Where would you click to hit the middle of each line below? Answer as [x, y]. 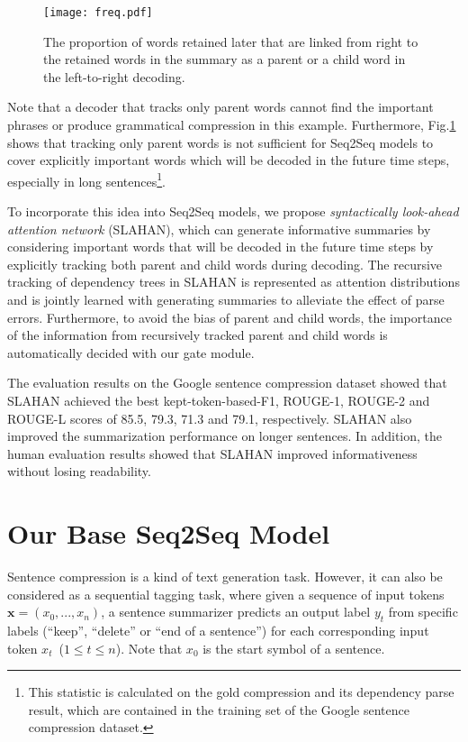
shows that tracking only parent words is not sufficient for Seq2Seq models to [220, 142]
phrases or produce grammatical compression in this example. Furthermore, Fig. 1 [232, 125]
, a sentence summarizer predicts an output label [236, 612]
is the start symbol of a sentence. [294, 648]
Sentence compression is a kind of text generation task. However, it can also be [225, 577]
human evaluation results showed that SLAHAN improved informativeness [212, 453]
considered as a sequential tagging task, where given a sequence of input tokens [226, 594]
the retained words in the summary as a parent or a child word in [225, 59]
